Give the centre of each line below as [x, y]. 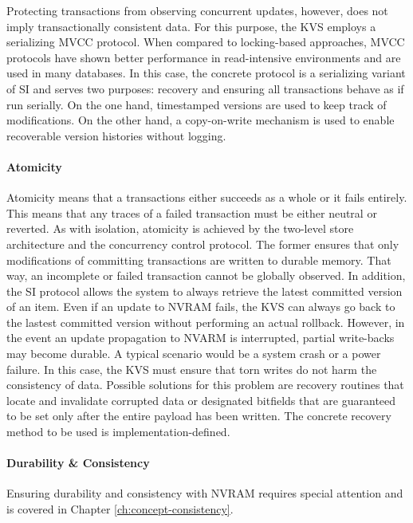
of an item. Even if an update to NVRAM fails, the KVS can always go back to [201, 307]
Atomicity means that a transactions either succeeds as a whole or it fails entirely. [207, 197]
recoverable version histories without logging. [116, 135]
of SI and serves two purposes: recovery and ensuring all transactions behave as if [205, 88]
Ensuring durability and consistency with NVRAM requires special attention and [205, 493]
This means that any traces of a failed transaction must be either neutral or [192, 212]
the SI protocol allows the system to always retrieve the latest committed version [205, 291]
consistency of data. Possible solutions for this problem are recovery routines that [205, 385]
